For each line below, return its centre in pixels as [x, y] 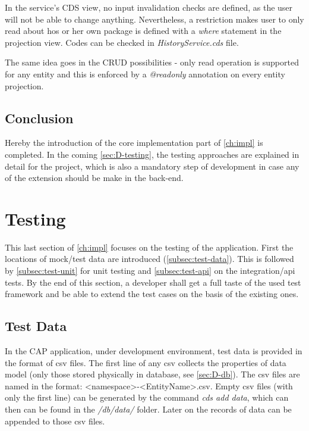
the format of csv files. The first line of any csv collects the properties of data [146, 362]
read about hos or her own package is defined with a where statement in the [143, 31]
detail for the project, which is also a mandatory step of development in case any [152, 166]
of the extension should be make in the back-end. [94, 178]
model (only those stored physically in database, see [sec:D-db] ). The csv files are [152, 374]
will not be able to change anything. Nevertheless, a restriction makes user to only [154, 19]
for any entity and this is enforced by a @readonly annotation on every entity [145, 74]
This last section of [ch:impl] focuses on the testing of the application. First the [149, 247]
